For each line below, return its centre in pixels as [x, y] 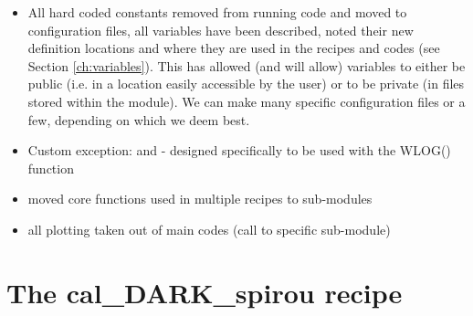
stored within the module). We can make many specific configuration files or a [247, 101]
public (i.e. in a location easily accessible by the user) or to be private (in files [246, 84]
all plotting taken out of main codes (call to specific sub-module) [209, 229]
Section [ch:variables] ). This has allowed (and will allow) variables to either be [247, 65]
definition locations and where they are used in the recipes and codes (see [234, 48]
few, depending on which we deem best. [139, 119]
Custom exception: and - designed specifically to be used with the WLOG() [239, 150]
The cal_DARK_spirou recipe [205, 292]
